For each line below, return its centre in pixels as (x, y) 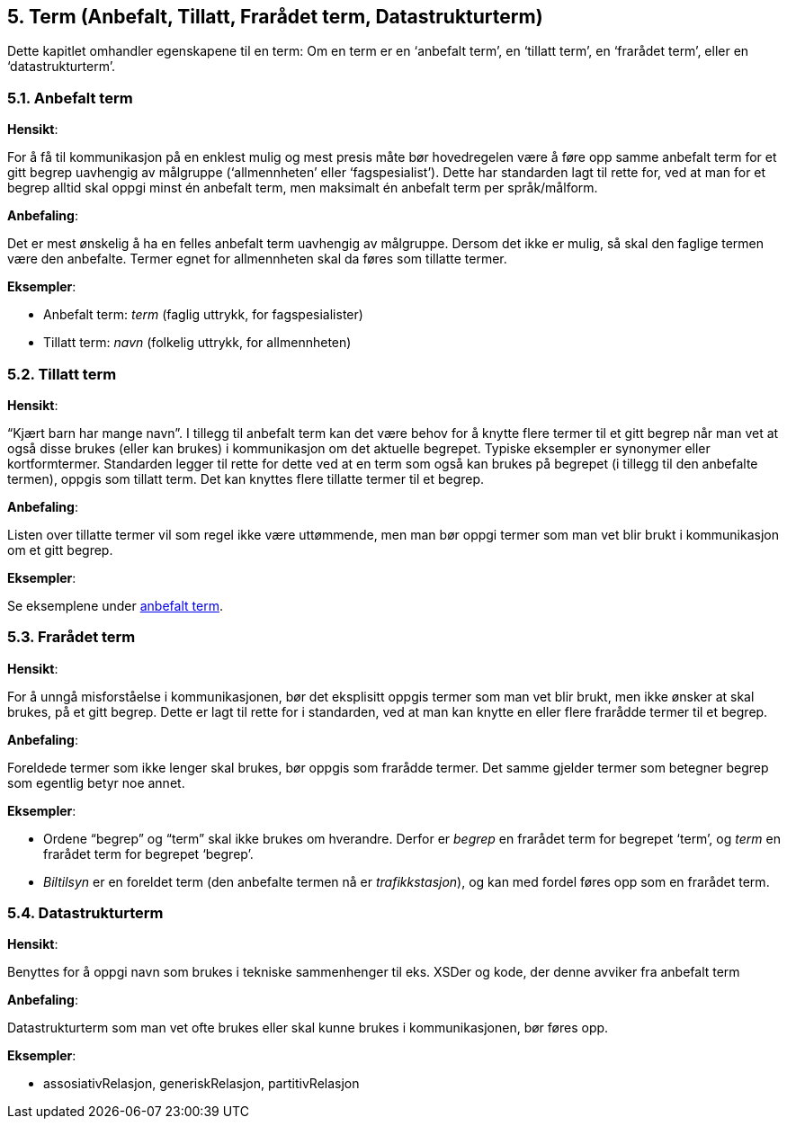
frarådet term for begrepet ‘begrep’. (148, 853)
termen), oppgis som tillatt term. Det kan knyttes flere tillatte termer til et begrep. (246, 478)
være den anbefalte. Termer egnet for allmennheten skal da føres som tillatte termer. (257, 259)
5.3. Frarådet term (72, 637)
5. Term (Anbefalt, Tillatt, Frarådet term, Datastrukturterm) (275, 17)
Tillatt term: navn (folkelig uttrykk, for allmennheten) (197, 343)
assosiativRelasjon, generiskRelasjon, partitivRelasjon (201, 1084)
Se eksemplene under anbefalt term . (115, 605)
